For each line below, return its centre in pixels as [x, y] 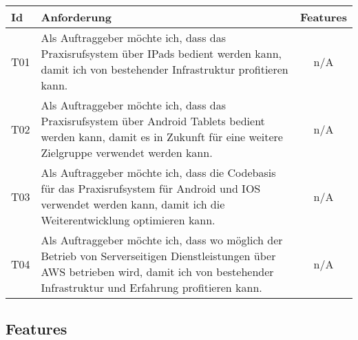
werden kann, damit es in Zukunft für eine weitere [162, 137]
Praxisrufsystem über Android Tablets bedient [153, 121]
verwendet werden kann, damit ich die [133, 204]
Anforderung [76, 17]
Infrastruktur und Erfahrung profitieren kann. [151, 287]
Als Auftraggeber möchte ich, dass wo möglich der [162, 240]
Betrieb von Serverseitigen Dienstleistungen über [158, 256]
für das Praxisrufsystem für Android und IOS [151, 188]
